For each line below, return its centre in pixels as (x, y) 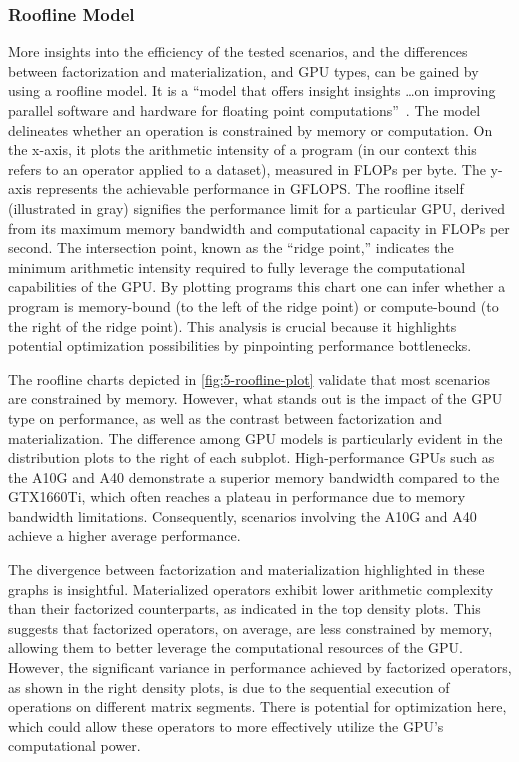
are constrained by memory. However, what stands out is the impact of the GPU (255, 398)
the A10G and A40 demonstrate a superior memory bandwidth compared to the (254, 476)
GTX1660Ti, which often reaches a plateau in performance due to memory (237, 496)
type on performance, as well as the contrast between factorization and (225, 417)
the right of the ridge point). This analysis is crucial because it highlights (232, 325)
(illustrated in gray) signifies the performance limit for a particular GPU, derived (257, 207)
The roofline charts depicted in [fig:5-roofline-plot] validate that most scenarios (249, 378)
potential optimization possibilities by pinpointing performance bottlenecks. (240, 345)
